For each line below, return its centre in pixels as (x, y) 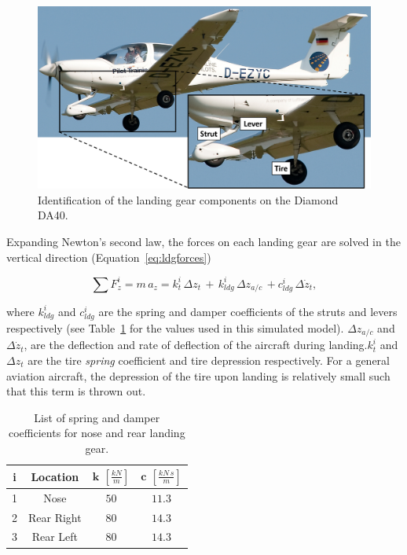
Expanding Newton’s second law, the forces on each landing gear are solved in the (203, 242)
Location (55, 476)
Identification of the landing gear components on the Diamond (188, 199)
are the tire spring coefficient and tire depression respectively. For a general (209, 360)
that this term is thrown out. (76, 391)
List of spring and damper (97, 417)
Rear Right (55, 517)
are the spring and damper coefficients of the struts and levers (248, 311)
